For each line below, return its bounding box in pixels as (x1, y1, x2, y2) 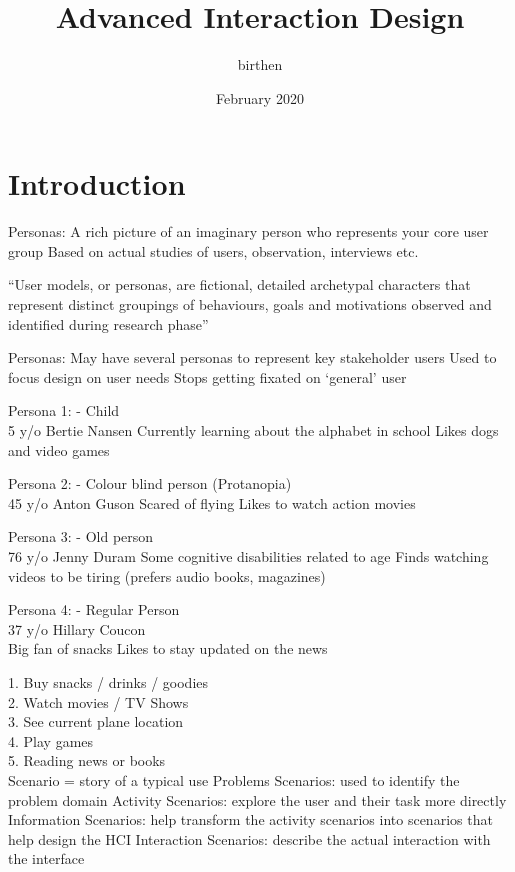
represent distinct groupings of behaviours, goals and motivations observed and (8, 294, 492, 315)
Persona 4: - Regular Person (8, 599, 180, 620)
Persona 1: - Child (8, 400, 120, 421)
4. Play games (8, 730, 94, 751)
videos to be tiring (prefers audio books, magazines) (8, 565, 326, 586)
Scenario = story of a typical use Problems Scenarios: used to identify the (8, 769, 460, 790)
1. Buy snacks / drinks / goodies (8, 671, 209, 692)
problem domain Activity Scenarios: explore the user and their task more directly (8, 789, 507, 810)
